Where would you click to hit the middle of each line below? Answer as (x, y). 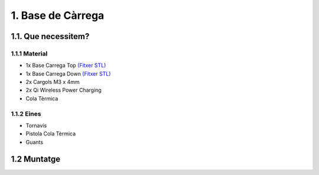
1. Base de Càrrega (58, 15)
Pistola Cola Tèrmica (51, 134)
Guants (35, 142)
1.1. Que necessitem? (50, 36)
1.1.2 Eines (26, 114)
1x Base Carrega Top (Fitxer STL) (66, 66)
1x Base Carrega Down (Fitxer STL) (68, 73)
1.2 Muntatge (36, 159)
